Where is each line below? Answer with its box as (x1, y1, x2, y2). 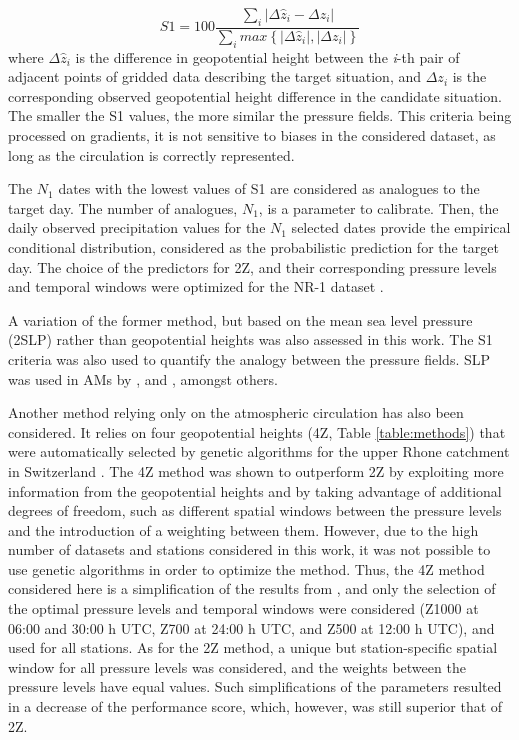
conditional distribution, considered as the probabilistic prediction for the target (8, 236, 500, 257)
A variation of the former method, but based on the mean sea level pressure (8, 309, 473, 330)
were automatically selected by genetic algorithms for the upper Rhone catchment (8, 441, 510, 462)
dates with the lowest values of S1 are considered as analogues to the (58, 178, 480, 199)
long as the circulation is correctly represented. (8, 144, 295, 165)
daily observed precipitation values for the (8, 217, 266, 238)
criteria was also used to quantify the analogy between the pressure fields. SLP (8, 348, 491, 369)
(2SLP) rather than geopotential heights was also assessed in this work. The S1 (8, 329, 493, 350)
